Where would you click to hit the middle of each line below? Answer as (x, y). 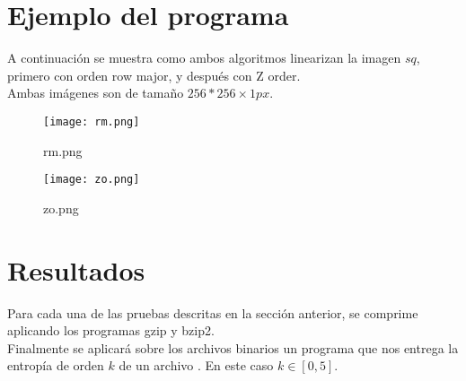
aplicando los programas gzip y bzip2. (111, 330)
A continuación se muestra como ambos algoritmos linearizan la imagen (204, 58)
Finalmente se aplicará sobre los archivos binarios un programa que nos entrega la (233, 347)
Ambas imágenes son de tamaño (96, 93)
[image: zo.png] (92, 180)
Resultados (76, 269)
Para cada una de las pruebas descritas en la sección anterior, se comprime (213, 312)
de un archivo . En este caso (196, 365)
